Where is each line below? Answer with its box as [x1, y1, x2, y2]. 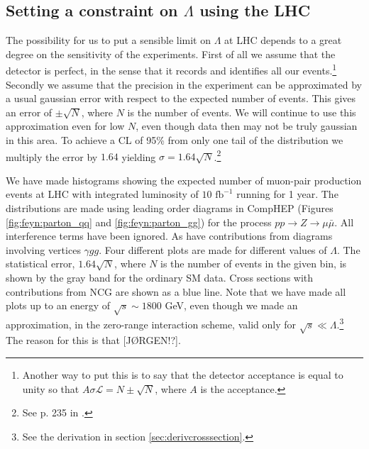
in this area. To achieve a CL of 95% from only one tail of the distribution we [6, 133, 343, 148]
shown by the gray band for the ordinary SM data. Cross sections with [6, 270, 314, 285]
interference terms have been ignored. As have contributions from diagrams [6, 228, 333, 243]
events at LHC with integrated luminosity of [6, 187, 199, 201]
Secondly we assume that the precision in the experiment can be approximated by [6, 77, 362, 92]
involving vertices [6, 242, 81, 257]
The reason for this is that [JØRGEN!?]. [6, 333, 181, 348]
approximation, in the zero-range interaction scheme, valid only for [6, 316, 297, 331]
